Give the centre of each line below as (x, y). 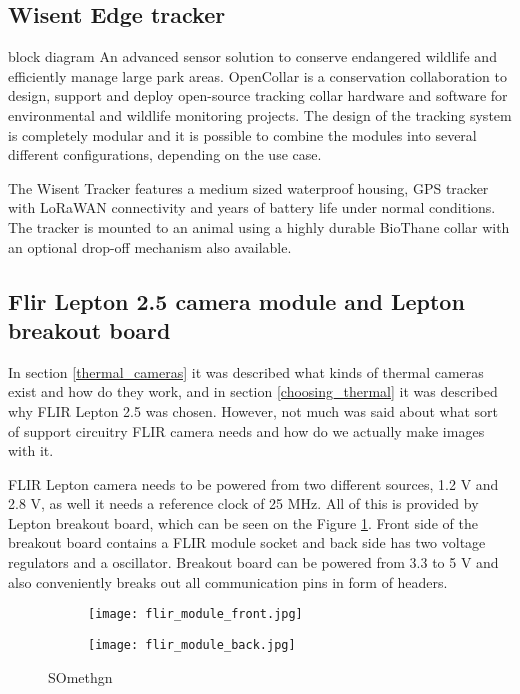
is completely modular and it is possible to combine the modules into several (242, 134)
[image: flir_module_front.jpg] (195, 614)
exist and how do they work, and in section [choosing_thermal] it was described (253, 391)
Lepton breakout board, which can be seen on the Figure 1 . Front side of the (243, 522)
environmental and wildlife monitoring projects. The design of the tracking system (260, 114)
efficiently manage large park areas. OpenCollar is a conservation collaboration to (258, 75)
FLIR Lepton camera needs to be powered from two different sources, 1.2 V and (253, 483)
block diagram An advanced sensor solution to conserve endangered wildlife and (252, 56)
